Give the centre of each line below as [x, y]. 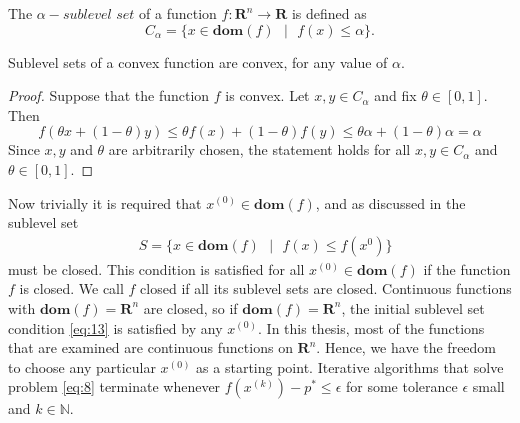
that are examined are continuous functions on [150, 347]
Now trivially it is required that [105, 202]
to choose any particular [82, 366]
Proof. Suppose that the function [109, 95]
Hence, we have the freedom [410, 347]
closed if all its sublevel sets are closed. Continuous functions [326, 288]
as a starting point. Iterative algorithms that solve [350, 366]
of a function [178, 13]
